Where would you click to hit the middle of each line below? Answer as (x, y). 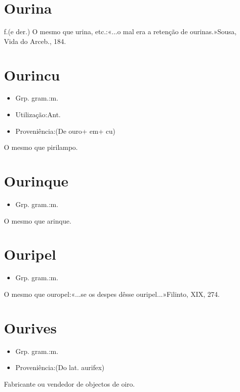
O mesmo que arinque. (38, 220)
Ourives (30, 327)
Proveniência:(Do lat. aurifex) (60, 367)
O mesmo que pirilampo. (41, 147)
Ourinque (36, 181)
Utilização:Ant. (38, 114)
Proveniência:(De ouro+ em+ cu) (65, 131)
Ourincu (32, 74)
